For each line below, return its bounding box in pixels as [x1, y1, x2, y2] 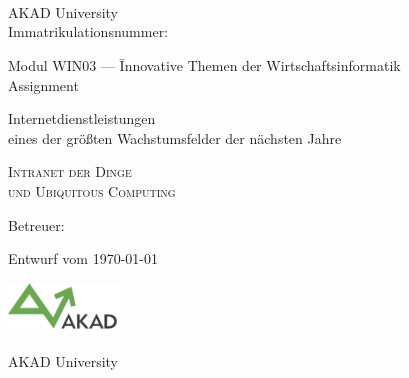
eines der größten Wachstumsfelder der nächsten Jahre [8, 127, 342, 148]
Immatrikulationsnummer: [8, 21, 169, 42]
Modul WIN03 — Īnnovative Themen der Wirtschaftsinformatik [8, 54, 401, 75]
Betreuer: [8, 214, 65, 235]
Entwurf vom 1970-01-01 [8, 248, 158, 269]
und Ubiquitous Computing [8, 180, 176, 201]
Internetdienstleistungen [8, 108, 156, 129]
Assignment [8, 74, 79, 95]
